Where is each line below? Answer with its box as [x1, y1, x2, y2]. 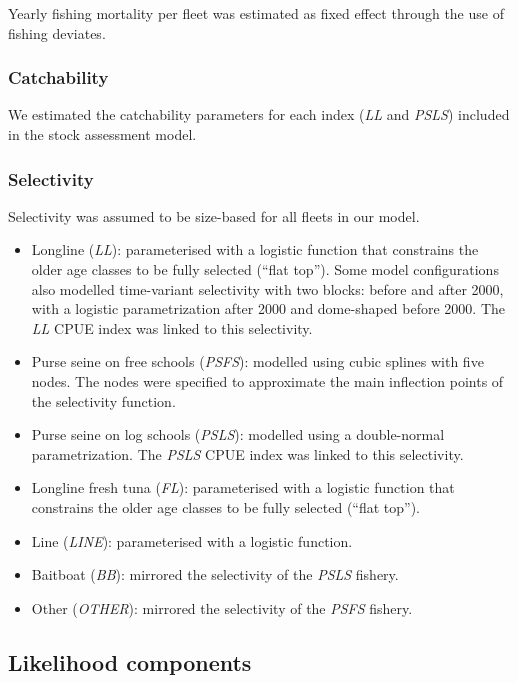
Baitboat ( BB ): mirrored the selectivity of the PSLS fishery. [31, 564, 399, 585]
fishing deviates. [8, 22, 106, 43]
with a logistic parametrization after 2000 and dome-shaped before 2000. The [31, 298, 505, 319]
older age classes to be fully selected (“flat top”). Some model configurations [31, 259, 499, 279]
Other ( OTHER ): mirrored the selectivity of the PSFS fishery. [31, 597, 413, 618]
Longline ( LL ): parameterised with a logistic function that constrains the [31, 239, 479, 260]
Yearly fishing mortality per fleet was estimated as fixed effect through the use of [8, 3, 504, 23]
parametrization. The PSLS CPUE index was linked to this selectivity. [31, 443, 464, 464]
